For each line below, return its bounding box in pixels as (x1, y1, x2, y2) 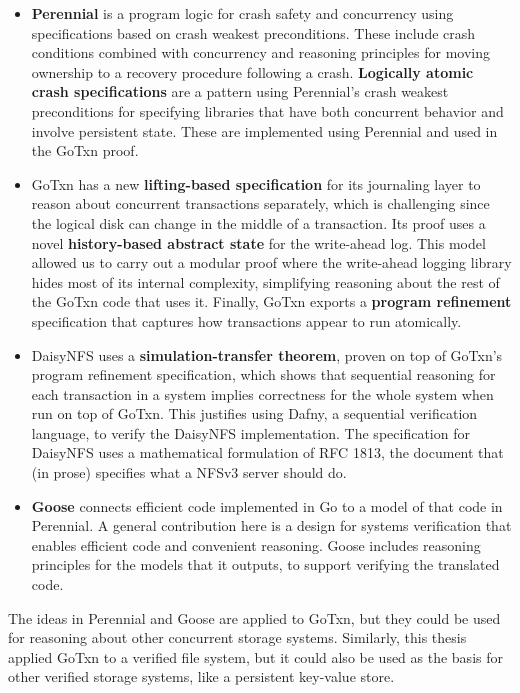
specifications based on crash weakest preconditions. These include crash (31, 22, 476, 43)
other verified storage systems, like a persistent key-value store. (8, 666, 395, 687)
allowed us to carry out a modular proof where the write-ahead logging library (31, 252, 512, 273)
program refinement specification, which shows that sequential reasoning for (31, 364, 496, 385)
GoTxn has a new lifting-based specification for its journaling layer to (31, 173, 481, 194)
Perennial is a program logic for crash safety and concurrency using (31, 3, 454, 23)
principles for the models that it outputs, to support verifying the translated (31, 554, 500, 575)
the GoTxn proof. (31, 140, 139, 161)
